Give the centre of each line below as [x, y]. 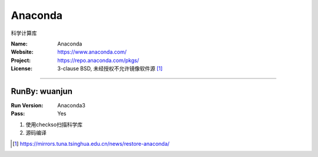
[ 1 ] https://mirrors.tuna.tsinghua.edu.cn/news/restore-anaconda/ [91, 143]
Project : [21, 60]
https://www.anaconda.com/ [92, 52]
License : [21, 68]
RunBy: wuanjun [42, 91]
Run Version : [27, 106]
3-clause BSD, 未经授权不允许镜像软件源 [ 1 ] [110, 68]
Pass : [18, 114]
